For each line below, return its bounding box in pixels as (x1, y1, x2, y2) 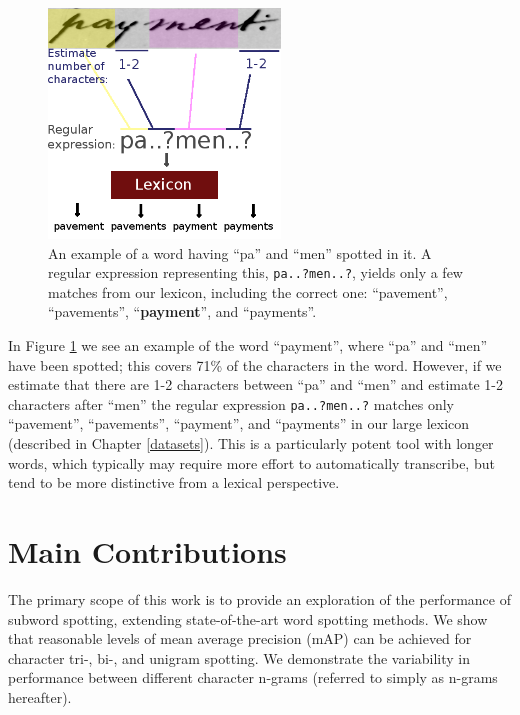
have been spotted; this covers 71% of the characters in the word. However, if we (8, 354, 502, 375)
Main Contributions (8, 531, 287, 572)
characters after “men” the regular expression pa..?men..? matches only (8, 393, 454, 414)
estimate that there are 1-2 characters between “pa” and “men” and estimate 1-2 (8, 374, 503, 395)
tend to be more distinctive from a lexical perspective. (8, 472, 340, 493)
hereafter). (8, 686, 72, 707)
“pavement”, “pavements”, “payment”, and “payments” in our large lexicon (8, 413, 470, 434)
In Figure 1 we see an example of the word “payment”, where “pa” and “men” (8, 335, 488, 356)
